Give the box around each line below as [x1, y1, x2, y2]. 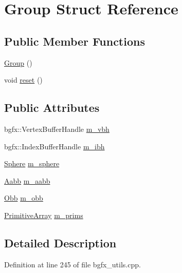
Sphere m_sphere [4, 158, 60, 169]
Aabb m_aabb [4, 175, 50, 186]
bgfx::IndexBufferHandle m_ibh [4, 141, 105, 151]
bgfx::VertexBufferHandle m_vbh [4, 123, 110, 134]
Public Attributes [4, 100, 100, 115]
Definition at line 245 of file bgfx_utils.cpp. [4, 259, 141, 269]
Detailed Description [4, 235, 117, 250]
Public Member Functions [4, 33, 145, 49]
